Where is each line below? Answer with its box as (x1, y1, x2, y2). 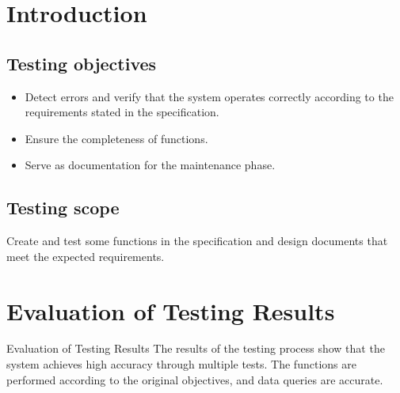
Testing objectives (6, 51, 157, 75)
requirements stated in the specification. (25, 104, 219, 120)
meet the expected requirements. (6, 248, 165, 264)
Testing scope (6, 195, 120, 220)
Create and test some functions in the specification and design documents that (6, 232, 388, 249)
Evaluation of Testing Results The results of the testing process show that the (6, 340, 385, 357)
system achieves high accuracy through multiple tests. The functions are (6, 356, 356, 372)
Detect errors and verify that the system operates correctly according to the (25, 88, 394, 104)
